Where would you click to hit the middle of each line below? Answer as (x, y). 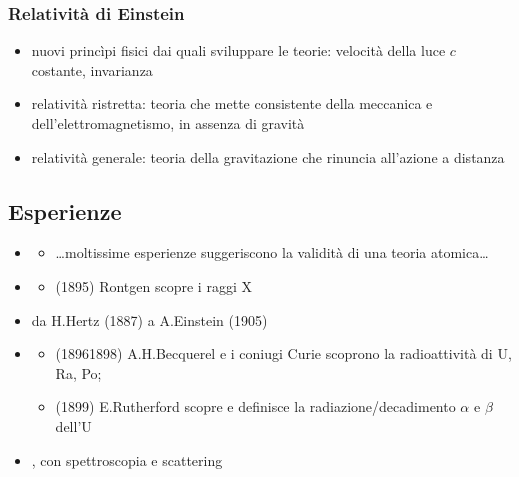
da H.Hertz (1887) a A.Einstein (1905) (149, 319)
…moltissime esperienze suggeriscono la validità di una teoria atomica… (272, 252)
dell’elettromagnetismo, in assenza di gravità (168, 123)
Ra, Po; (78, 372)
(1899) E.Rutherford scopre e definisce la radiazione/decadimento (255, 406)
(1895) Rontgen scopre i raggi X (153, 285)
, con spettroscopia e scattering (127, 459)
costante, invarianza (92, 69)
